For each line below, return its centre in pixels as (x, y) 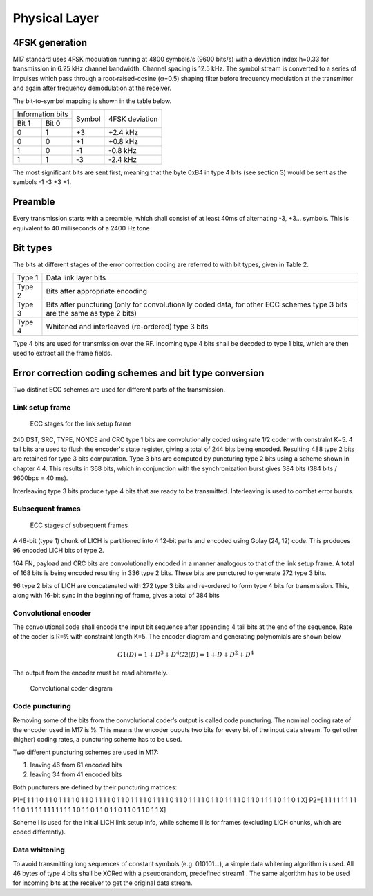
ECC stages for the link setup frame (81, 424)
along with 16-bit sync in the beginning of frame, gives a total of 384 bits (116, 595)
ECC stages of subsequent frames (79, 525)
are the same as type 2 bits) (92, 313)
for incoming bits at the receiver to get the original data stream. (103, 883)
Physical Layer (56, 18)
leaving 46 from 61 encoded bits (76, 765)
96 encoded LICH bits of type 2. (58, 551)
